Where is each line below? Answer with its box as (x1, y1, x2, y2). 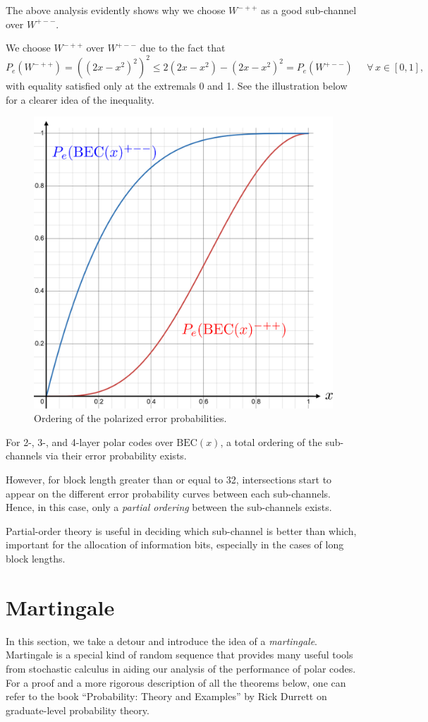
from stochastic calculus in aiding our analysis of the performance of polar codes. (6, 661, 356, 675)
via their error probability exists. (45, 448, 187, 463)
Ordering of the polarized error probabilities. (34, 411, 227, 426)
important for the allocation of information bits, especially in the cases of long (6, 537, 344, 552)
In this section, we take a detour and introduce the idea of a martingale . (6, 633, 318, 648)
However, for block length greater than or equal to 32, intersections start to (6, 472, 332, 487)
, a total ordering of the (220, 434, 322, 449)
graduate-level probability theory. (6, 702, 149, 717)
